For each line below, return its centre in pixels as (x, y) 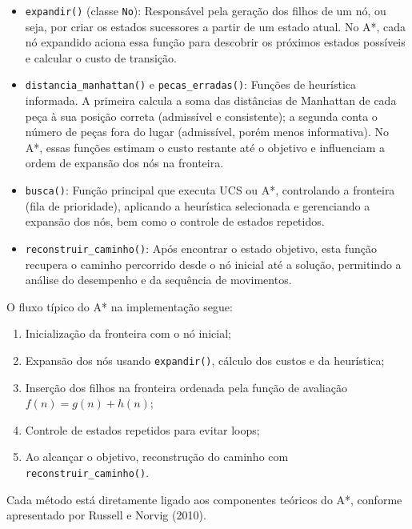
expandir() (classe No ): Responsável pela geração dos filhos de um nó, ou (206, 10)
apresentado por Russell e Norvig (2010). (106, 515)
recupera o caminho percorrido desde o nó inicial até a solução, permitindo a (213, 264)
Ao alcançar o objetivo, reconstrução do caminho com (157, 457)
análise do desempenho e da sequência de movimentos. (158, 280)
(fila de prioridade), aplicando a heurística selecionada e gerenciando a (198, 205)
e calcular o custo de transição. (101, 57)
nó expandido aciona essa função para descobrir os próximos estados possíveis (215, 42)
